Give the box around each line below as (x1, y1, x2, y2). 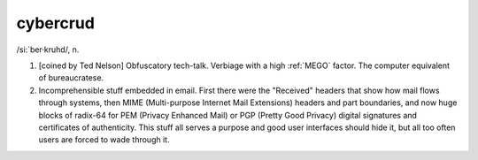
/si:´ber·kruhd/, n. (16, 44, 80, 55)
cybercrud (16, 13, 95, 33)
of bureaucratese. (38, 72, 104, 83)
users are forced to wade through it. (38, 134, 170, 145)
